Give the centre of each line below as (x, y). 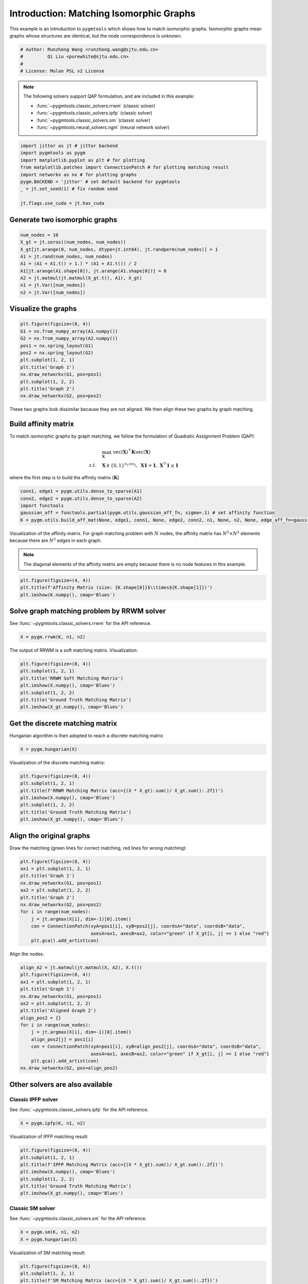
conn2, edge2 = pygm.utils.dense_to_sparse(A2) (81, 498)
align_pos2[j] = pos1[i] (62, 1039)
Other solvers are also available (61, 1084)
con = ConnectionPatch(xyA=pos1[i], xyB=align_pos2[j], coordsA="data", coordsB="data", (146, 1047)
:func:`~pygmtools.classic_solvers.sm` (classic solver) (93, 120)
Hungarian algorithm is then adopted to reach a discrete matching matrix (86, 735)
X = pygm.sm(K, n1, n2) (50, 1232)
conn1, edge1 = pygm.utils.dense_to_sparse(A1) (81, 491)
